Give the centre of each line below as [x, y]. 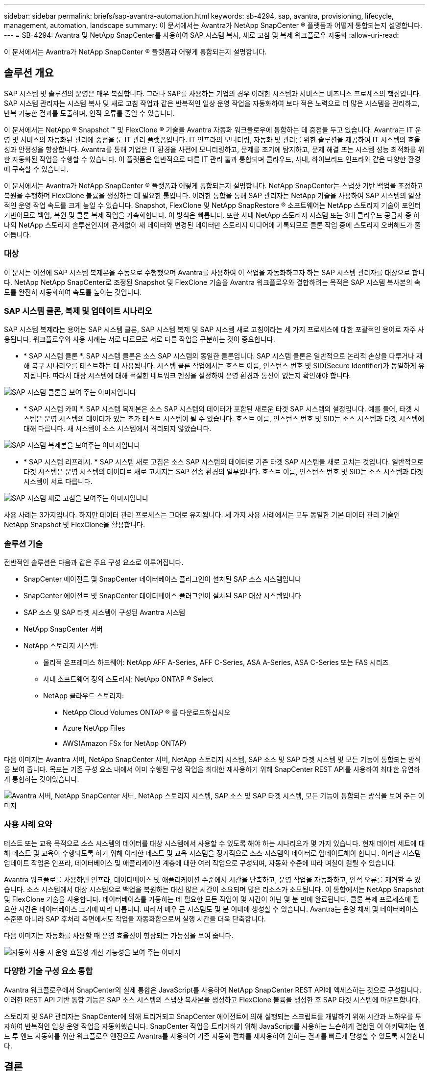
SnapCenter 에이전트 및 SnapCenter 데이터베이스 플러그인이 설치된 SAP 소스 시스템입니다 [163, 579]
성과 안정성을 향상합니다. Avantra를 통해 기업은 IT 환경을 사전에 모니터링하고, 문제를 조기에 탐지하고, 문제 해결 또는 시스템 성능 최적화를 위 [214, 149]
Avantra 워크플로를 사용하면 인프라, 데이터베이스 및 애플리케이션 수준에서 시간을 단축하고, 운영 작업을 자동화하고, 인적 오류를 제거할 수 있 [212, 879]
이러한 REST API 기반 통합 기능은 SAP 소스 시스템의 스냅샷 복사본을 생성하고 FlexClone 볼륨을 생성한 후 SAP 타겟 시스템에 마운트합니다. [212, 999]
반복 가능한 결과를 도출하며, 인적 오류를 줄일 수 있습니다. [89, 113]
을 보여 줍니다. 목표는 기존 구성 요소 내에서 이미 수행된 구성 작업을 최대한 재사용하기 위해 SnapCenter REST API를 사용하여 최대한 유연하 [212, 769]
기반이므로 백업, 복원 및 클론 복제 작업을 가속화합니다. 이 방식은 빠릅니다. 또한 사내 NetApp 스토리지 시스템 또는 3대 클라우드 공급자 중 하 [212, 215]
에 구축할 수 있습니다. [36, 169]
